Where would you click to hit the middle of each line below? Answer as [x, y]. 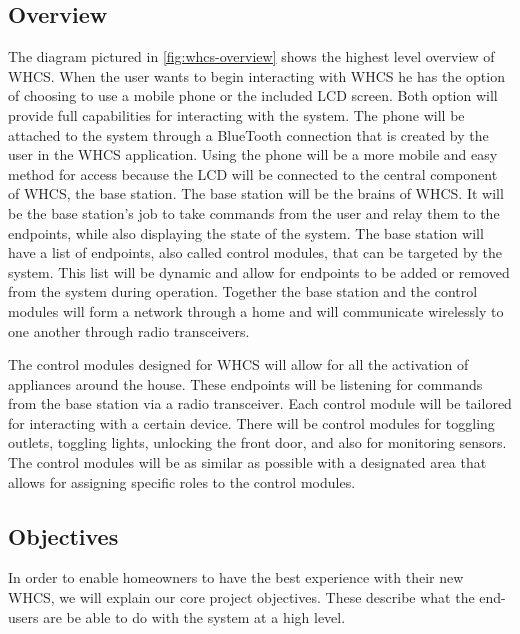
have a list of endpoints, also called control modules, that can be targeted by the [255, 252]
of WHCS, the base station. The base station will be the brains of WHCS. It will [256, 193]
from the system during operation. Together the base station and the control [243, 291]
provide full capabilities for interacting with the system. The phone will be [236, 114]
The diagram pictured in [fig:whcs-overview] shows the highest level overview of [251, 56]
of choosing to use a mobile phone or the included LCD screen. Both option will [253, 95]
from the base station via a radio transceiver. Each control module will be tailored [260, 403]
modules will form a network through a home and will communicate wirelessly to [256, 310]
